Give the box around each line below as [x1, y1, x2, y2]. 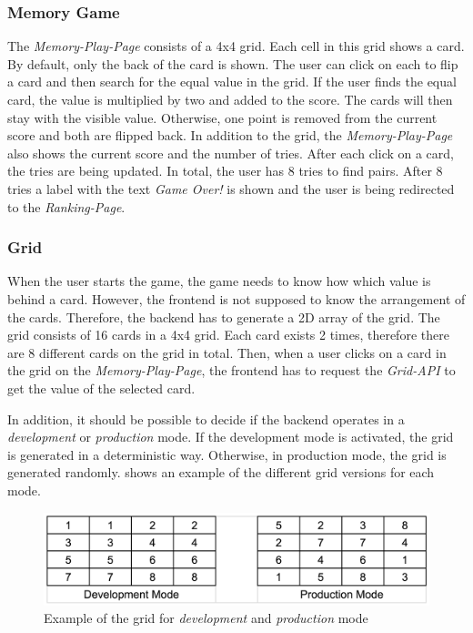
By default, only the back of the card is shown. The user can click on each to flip [7, 54, 458, 73]
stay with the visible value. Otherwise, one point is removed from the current [7, 107, 438, 127]
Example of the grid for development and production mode [44, 608, 368, 628]
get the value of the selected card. [7, 378, 196, 397]
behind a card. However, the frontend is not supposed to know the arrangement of [7, 289, 466, 308]
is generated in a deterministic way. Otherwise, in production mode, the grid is [7, 444, 447, 464]
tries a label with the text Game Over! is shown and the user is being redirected [7, 179, 455, 198]
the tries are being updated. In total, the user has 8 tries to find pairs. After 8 [7, 161, 443, 180]
